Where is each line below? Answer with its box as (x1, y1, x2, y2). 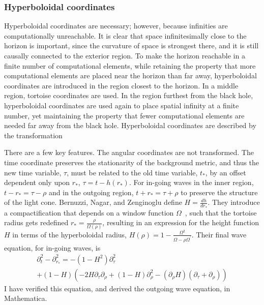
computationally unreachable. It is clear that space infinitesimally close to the (4, 30, 247, 41)
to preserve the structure (181, 187, 258, 197)
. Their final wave (191, 229, 247, 239)
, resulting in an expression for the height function (102, 217, 259, 228)
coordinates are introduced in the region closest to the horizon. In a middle (4, 80, 239, 90)
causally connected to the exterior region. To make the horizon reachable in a (4, 50, 245, 60)
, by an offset (205, 167, 246, 177)
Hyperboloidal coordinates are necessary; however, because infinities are (4, 20, 228, 31)
